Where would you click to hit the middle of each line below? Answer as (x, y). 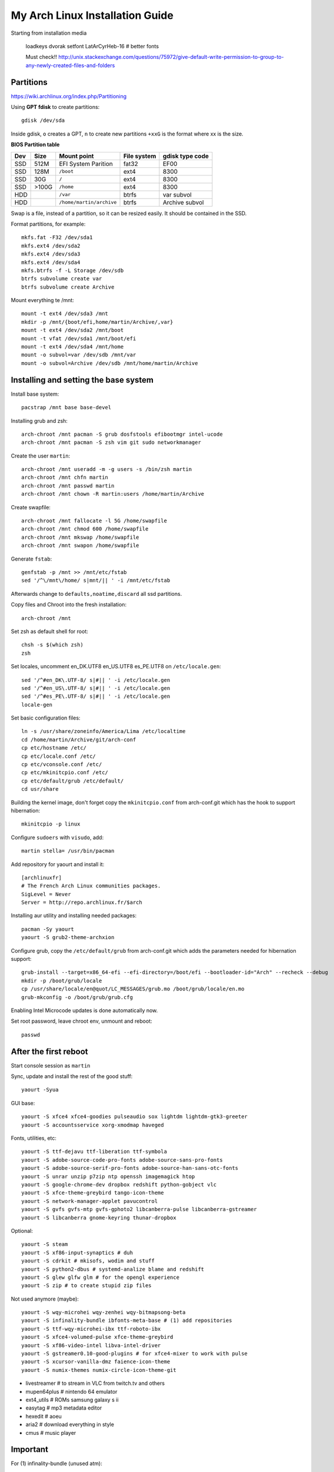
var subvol (177, 194)
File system (140, 156)
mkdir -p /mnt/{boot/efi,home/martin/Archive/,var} (97, 322)
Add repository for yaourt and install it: (58, 864)
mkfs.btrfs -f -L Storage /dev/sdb (73, 270)
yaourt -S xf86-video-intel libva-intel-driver (91, 1345)
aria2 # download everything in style (70, 1424)
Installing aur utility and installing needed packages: (74, 916)
